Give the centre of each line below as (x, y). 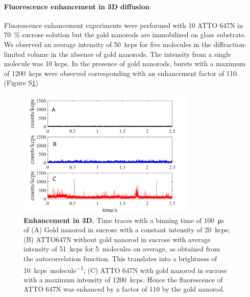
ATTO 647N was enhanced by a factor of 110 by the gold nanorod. (124, 289)
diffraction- (230, 44)
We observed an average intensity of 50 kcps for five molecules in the (108, 44)
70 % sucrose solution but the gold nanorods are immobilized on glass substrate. (125, 35)
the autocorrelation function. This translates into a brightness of (120, 259)
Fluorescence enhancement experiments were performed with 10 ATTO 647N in (124, 25)
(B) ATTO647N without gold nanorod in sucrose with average (117, 239)
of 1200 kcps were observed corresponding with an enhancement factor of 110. (121, 73)
